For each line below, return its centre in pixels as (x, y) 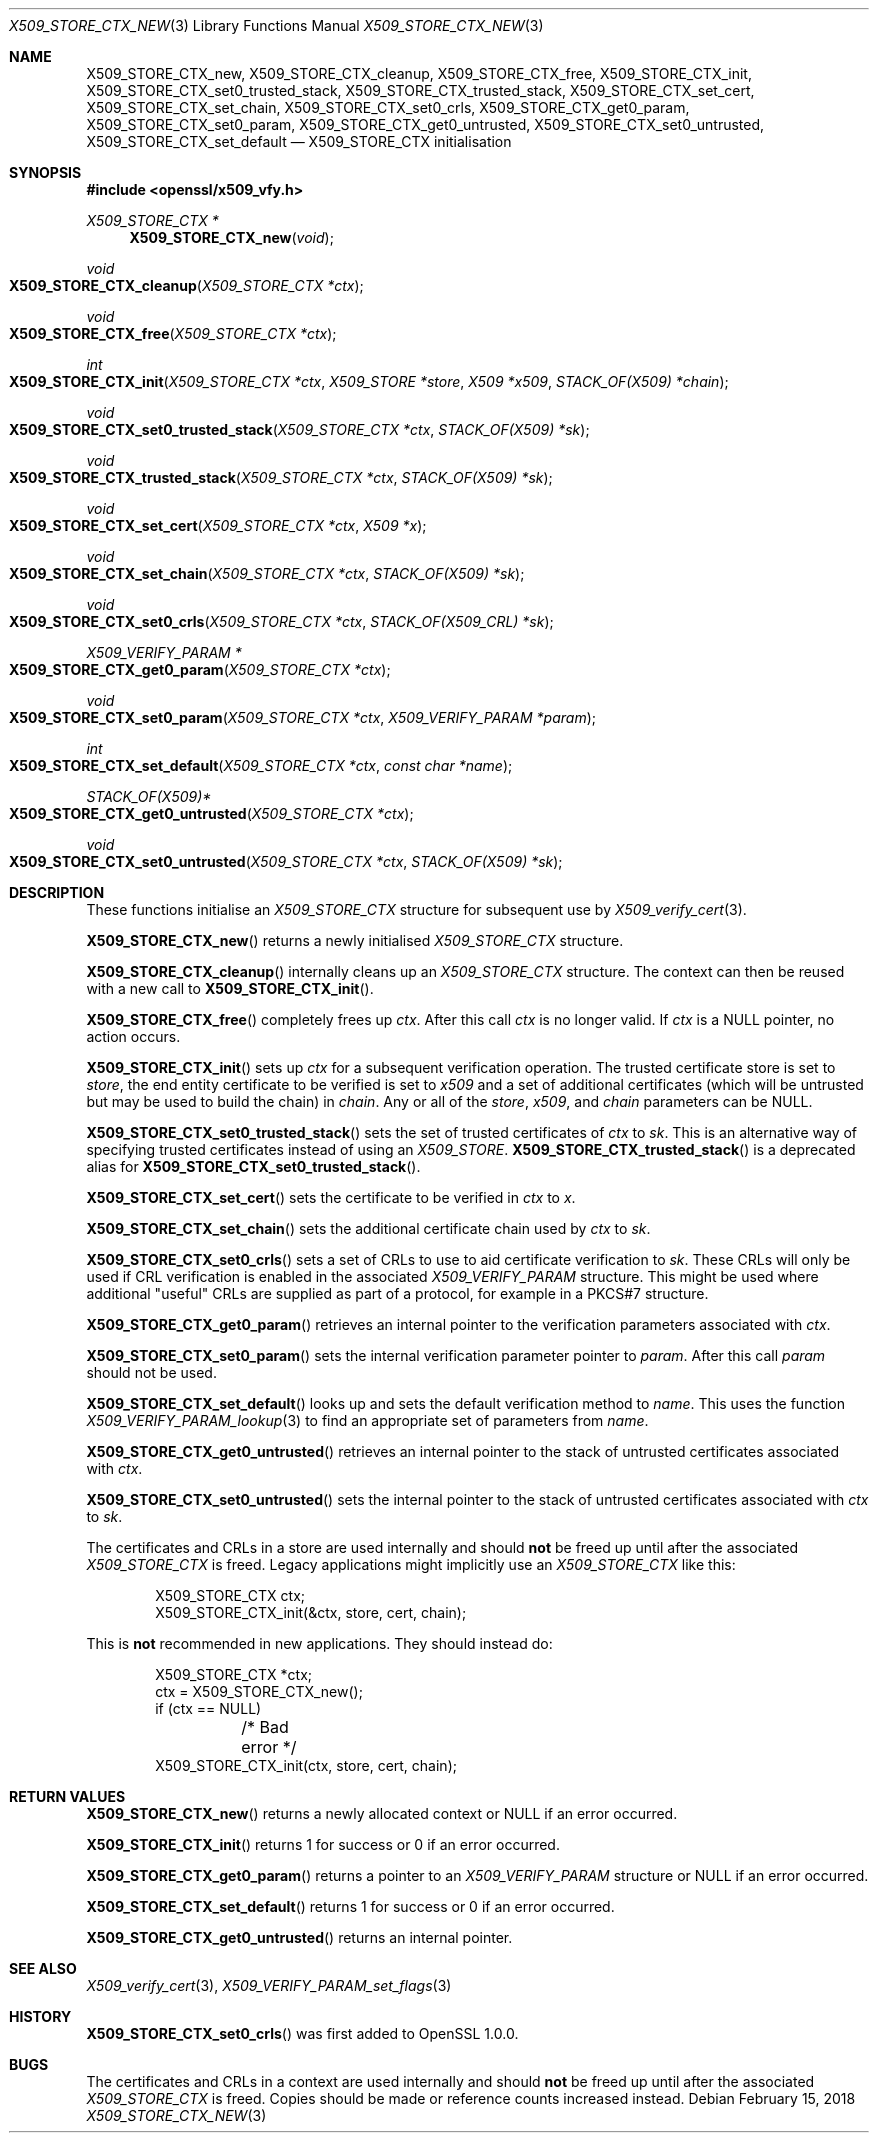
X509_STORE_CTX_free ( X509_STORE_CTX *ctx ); (173, 333)
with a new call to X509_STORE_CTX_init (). (230, 988)
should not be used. (151, 1372)
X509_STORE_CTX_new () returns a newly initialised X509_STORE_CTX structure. (355, 940)
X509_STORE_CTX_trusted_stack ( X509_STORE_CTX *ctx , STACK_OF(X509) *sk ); (281, 477)
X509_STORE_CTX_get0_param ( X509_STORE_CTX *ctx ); (200, 669)
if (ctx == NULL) (208, 1708)
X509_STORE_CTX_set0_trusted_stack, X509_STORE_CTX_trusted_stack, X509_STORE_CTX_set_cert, (420, 90)
